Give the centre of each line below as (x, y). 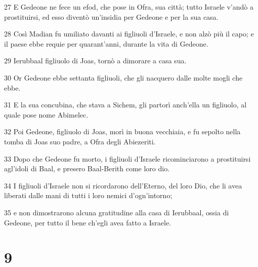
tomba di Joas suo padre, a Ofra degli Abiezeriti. (80, 141)
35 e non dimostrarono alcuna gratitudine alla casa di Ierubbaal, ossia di (117, 212)
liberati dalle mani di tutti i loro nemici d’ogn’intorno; (88, 195)
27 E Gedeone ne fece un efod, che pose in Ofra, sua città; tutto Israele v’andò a (129, 7)
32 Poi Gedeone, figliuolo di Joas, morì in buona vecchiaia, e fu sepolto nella (122, 131)
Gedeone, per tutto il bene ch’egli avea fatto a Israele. (88, 222)
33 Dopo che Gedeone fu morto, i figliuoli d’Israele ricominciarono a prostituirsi (127, 158)
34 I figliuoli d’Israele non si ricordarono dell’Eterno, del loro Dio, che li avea (123, 185)
